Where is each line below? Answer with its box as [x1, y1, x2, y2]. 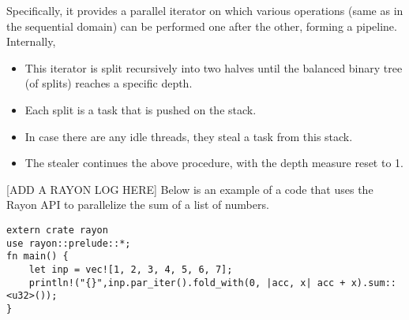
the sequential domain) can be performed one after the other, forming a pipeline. [6, 17, 397, 34]
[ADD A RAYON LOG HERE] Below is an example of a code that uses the [6, 180, 373, 197]
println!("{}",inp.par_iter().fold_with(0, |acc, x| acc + [28, 277, 346, 288]
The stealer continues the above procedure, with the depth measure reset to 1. [24, 154, 403, 171]
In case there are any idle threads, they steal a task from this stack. [24, 128, 353, 144]
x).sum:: [351, 277, 396, 288]
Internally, [6, 33, 56, 50]
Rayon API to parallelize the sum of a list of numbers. [6, 196, 269, 213]
